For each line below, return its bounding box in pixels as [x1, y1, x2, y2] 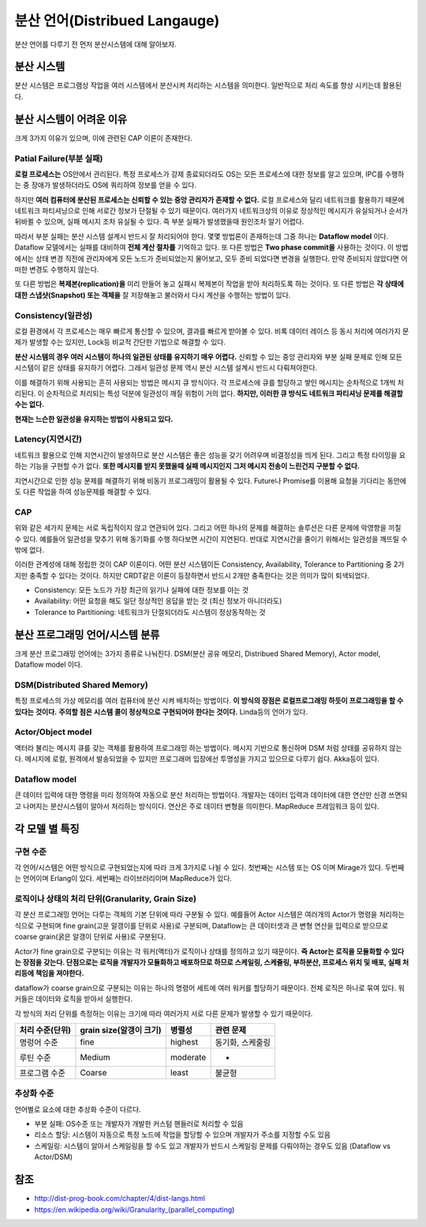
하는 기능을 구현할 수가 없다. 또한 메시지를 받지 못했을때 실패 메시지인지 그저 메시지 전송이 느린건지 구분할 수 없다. [14, 461, 361, 471]
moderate [170, 1052, 207, 1063]
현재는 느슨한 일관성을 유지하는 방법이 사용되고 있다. [14, 414, 174, 423]
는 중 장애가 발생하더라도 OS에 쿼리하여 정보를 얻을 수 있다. [14, 180, 197, 190]
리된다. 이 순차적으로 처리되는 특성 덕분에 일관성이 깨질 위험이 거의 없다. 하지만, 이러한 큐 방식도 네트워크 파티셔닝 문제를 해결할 [14, 388, 404, 398]
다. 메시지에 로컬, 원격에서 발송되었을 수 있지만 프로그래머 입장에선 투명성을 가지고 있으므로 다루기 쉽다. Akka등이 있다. [14, 755, 380, 764]
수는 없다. [14, 400, 45, 409]
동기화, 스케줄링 [215, 1037, 271, 1048]
